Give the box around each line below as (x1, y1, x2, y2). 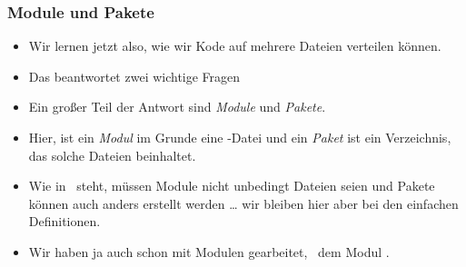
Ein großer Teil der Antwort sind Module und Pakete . (28, 97, 326, 116)
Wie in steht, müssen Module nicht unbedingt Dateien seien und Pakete (28, 176, 435, 195)
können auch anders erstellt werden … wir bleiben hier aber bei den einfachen (28, 193, 459, 213)
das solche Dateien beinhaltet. (28, 145, 196, 164)
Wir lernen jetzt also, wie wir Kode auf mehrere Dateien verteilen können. (28, 36, 441, 55)
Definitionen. (28, 212, 101, 231)
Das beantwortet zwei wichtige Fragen (28, 66, 241, 85)
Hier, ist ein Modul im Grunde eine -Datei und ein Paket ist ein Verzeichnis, (28, 128, 451, 146)
